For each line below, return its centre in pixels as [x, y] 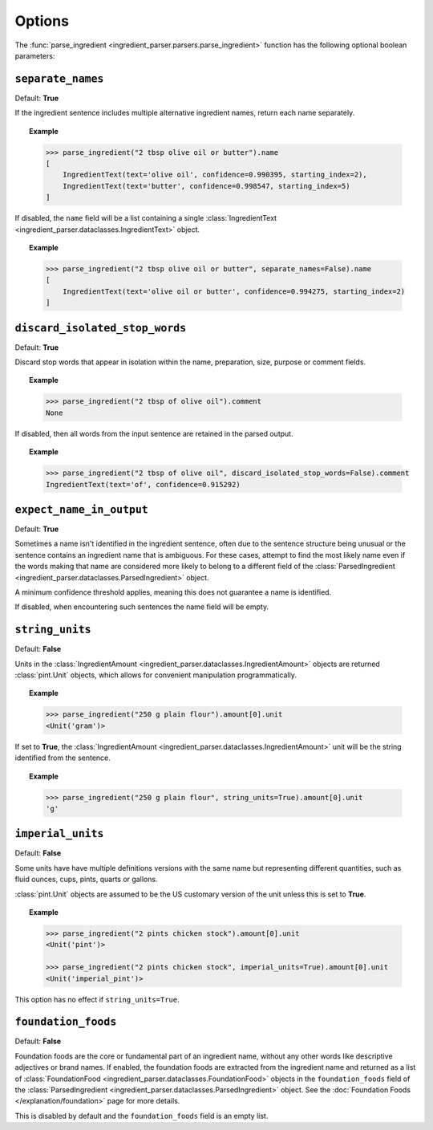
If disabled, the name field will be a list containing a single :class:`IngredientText [146, 218]
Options [42, 21]
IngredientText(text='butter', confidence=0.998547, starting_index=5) [206, 186]
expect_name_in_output [81, 509]
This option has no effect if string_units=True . [97, 999]
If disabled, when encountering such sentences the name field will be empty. [142, 607]
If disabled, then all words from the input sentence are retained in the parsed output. [154, 433]
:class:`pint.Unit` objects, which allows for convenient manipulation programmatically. [156, 675]
